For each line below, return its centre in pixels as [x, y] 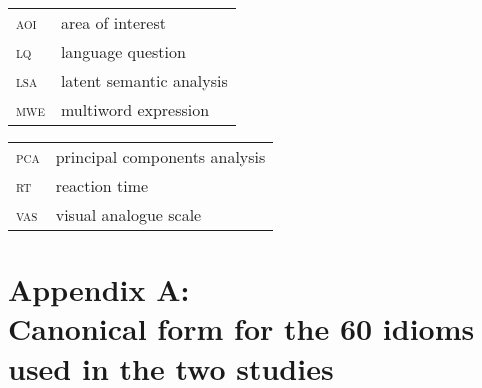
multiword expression [135, 109]
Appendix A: [99, 289]
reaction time [102, 185]
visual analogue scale [128, 214]
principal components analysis [160, 156]
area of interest [113, 22]
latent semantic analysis [144, 80]
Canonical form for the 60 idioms [241, 328]
